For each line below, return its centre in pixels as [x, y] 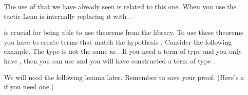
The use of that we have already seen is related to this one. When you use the [120, 6]
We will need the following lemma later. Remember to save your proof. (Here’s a [124, 77]
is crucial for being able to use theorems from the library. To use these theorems [124, 32]
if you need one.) [29, 87]
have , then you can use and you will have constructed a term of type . [110, 60]
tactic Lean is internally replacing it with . [67, 16]
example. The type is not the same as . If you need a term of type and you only [123, 51]
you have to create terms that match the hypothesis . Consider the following [118, 41]
